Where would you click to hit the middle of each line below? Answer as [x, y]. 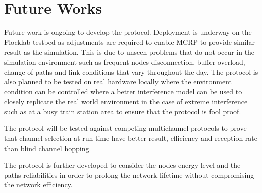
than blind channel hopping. [48, 148]
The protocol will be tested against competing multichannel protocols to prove [125, 128]
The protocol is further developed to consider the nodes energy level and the [122, 165]
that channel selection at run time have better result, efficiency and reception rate [131, 138]
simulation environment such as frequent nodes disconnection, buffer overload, [125, 61]
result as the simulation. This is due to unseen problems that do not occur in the [129, 52]
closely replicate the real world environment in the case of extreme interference [126, 101]
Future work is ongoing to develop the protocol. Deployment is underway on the [128, 32]
